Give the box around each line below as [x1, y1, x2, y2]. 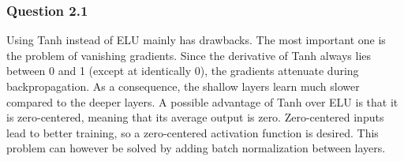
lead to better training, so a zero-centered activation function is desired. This [6, 124, 379, 140]
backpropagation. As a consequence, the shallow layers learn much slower [6, 78, 360, 94]
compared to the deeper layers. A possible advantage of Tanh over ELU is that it [6, 93, 398, 110]
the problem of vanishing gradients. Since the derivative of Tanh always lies [6, 47, 372, 63]
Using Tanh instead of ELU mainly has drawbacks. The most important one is [6, 32, 386, 48]
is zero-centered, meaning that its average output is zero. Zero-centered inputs [6, 109, 384, 125]
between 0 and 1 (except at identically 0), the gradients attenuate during [6, 62, 359, 79]
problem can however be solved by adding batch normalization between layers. [6, 140, 386, 156]
